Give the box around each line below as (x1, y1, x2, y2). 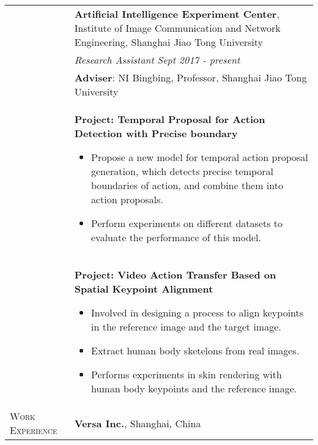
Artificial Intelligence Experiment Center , (74, 7, 279, 21)
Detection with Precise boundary (74, 126, 238, 140)
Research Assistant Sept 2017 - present (74, 53, 240, 67)
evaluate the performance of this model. (91, 230, 261, 244)
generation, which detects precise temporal (91, 164, 274, 178)
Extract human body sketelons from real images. (91, 343, 300, 357)
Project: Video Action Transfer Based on (74, 267, 276, 282)
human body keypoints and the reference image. (91, 381, 297, 395)
